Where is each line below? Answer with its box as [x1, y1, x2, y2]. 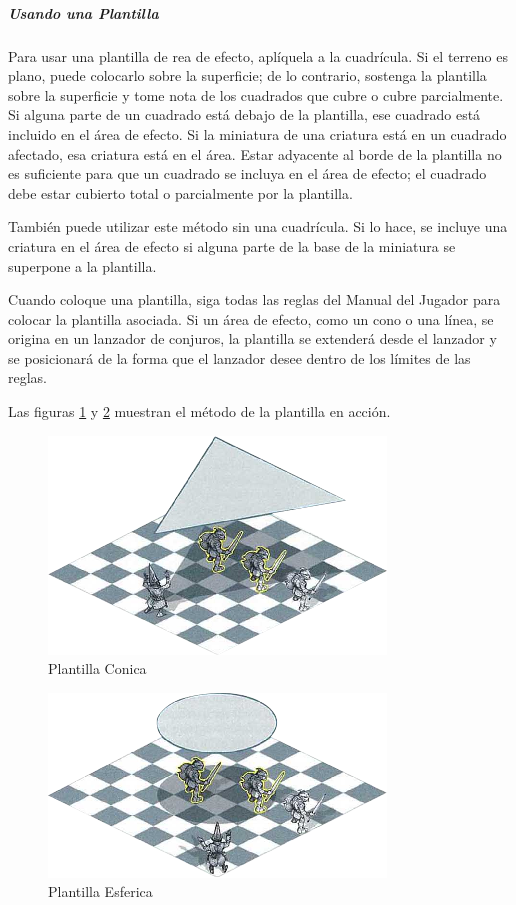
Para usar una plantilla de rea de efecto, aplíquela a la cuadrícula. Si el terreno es [8, 45, 508, 66]
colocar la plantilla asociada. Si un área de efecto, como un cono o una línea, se [8, 308, 494, 329]
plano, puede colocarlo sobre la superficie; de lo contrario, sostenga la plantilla [8, 65, 487, 86]
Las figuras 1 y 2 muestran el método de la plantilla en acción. [8, 401, 391, 422]
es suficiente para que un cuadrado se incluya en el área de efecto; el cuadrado [8, 163, 487, 184]
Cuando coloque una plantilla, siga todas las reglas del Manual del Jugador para [8, 289, 501, 310]
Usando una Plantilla [8, 2, 159, 23]
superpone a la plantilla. [8, 255, 157, 276]
